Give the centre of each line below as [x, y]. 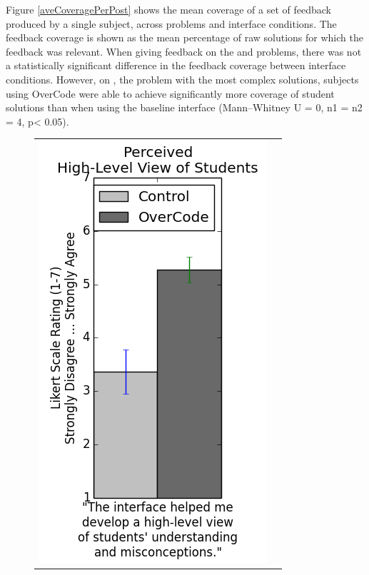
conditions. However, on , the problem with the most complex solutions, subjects [182, 79]
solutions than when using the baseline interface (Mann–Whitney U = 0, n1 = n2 [184, 107]
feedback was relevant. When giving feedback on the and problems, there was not [184, 51]
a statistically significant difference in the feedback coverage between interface [176, 65]
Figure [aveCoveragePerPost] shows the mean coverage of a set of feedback [168, 9]
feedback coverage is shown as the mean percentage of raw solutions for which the [184, 37]
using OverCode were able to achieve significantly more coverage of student [170, 93]
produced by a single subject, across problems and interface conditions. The [171, 23]
